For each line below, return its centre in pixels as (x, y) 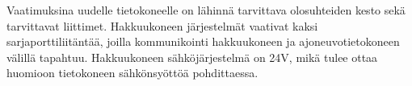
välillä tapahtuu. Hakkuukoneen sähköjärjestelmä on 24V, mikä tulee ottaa (192, 57)
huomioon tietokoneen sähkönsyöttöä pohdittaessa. (132, 73)
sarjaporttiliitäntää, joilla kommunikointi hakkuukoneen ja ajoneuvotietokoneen (203, 41)
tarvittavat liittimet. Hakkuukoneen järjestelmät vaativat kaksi (162, 25)
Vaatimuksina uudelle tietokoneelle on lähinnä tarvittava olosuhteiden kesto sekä (206, 10)
